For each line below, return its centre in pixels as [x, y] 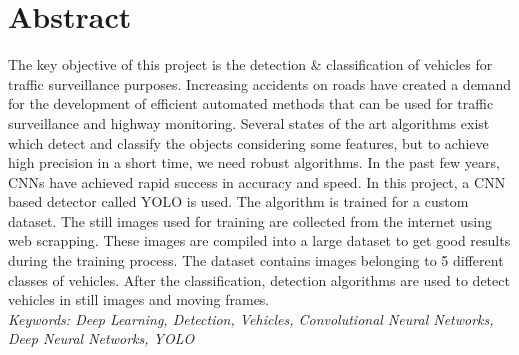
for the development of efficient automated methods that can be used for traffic [251, 103]
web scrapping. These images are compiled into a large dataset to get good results [259, 240]
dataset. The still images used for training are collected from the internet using [250, 220]
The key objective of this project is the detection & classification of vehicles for [250, 64]
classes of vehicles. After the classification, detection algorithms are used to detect [259, 279]
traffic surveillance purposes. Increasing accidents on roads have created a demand [260, 83]
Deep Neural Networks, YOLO [101, 338]
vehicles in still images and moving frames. [139, 299]
